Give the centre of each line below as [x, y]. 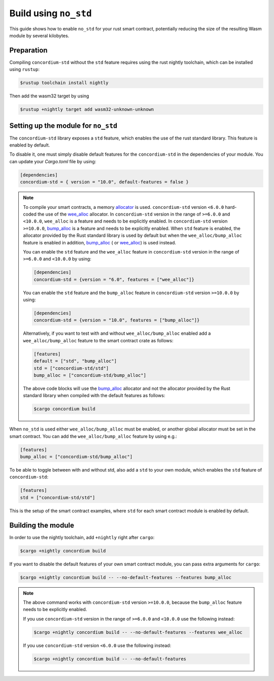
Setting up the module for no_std [63, 126]
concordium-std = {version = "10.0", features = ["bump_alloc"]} [117, 320]
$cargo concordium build [65, 409]
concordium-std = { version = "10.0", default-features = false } [104, 182]
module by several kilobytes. [39, 35]
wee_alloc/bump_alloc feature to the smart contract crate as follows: [98, 340]
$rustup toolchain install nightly [64, 83]
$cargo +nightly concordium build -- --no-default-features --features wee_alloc [138, 632]
